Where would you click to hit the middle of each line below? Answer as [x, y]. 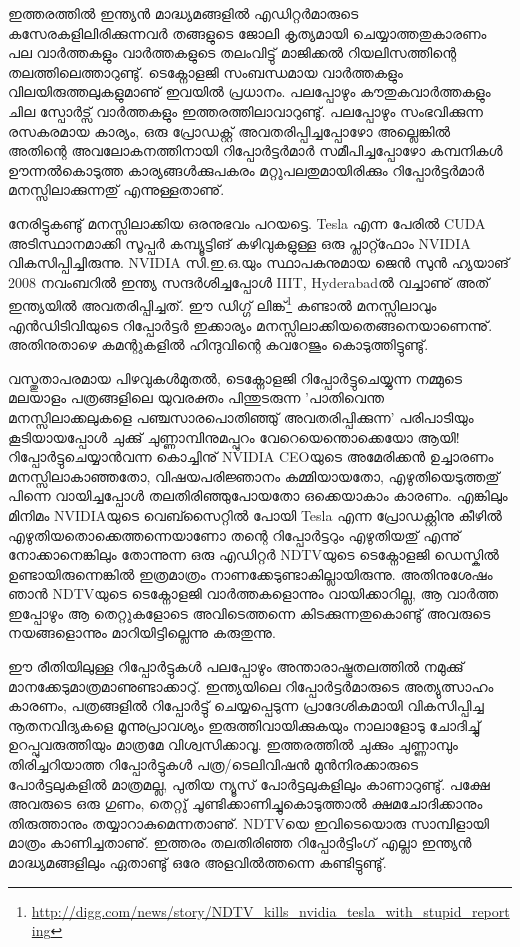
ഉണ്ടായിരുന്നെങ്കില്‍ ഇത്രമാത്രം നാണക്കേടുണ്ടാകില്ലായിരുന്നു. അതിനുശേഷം [250, 573]
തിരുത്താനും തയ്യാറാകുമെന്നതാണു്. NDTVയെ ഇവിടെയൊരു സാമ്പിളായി [249, 822]
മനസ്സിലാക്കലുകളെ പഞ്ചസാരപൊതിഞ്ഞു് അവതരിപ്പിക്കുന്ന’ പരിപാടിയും [241, 416]
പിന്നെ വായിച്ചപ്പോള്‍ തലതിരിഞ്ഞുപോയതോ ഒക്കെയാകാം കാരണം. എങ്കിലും [258, 495]
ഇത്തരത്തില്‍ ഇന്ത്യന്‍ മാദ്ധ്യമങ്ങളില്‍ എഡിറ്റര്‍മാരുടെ [183, 13]
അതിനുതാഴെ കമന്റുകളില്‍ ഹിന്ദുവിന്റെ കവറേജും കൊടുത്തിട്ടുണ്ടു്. [218, 344]
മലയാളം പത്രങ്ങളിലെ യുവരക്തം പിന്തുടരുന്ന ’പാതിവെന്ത [196, 397]
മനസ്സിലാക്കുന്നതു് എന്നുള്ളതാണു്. [116, 189]
